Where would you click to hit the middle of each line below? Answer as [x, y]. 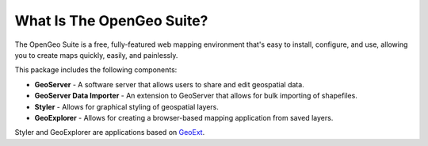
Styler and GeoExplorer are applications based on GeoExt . [110, 133]
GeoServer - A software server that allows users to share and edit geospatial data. [169, 84]
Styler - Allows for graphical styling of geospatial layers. [127, 106]
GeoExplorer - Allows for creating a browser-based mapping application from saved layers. [184, 117]
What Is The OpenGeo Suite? [111, 21]
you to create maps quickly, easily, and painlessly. [96, 55]
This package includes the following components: [96, 70]
